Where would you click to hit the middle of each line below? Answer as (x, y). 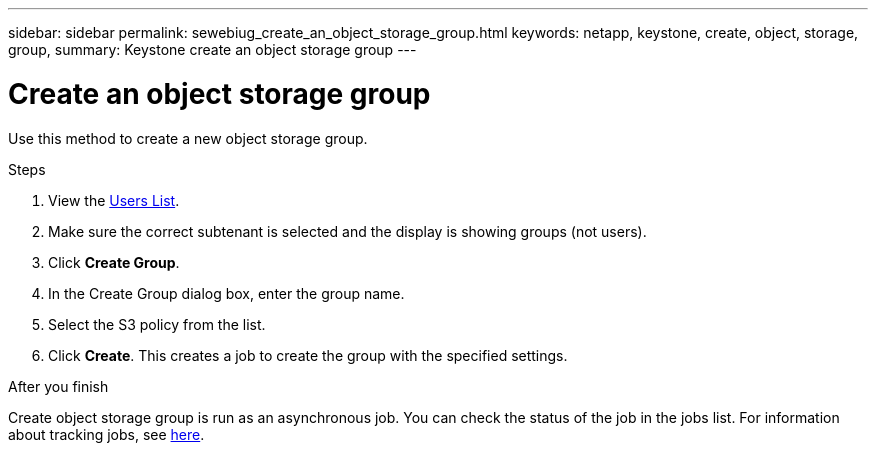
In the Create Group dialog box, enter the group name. (226, 293)
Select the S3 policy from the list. (157, 324)
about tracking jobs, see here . (106, 434)
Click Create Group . (114, 262)
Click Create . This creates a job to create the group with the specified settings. (308, 355)
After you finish (58, 386)
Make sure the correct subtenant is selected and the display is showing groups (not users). (347, 231)
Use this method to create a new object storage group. (188, 138)
